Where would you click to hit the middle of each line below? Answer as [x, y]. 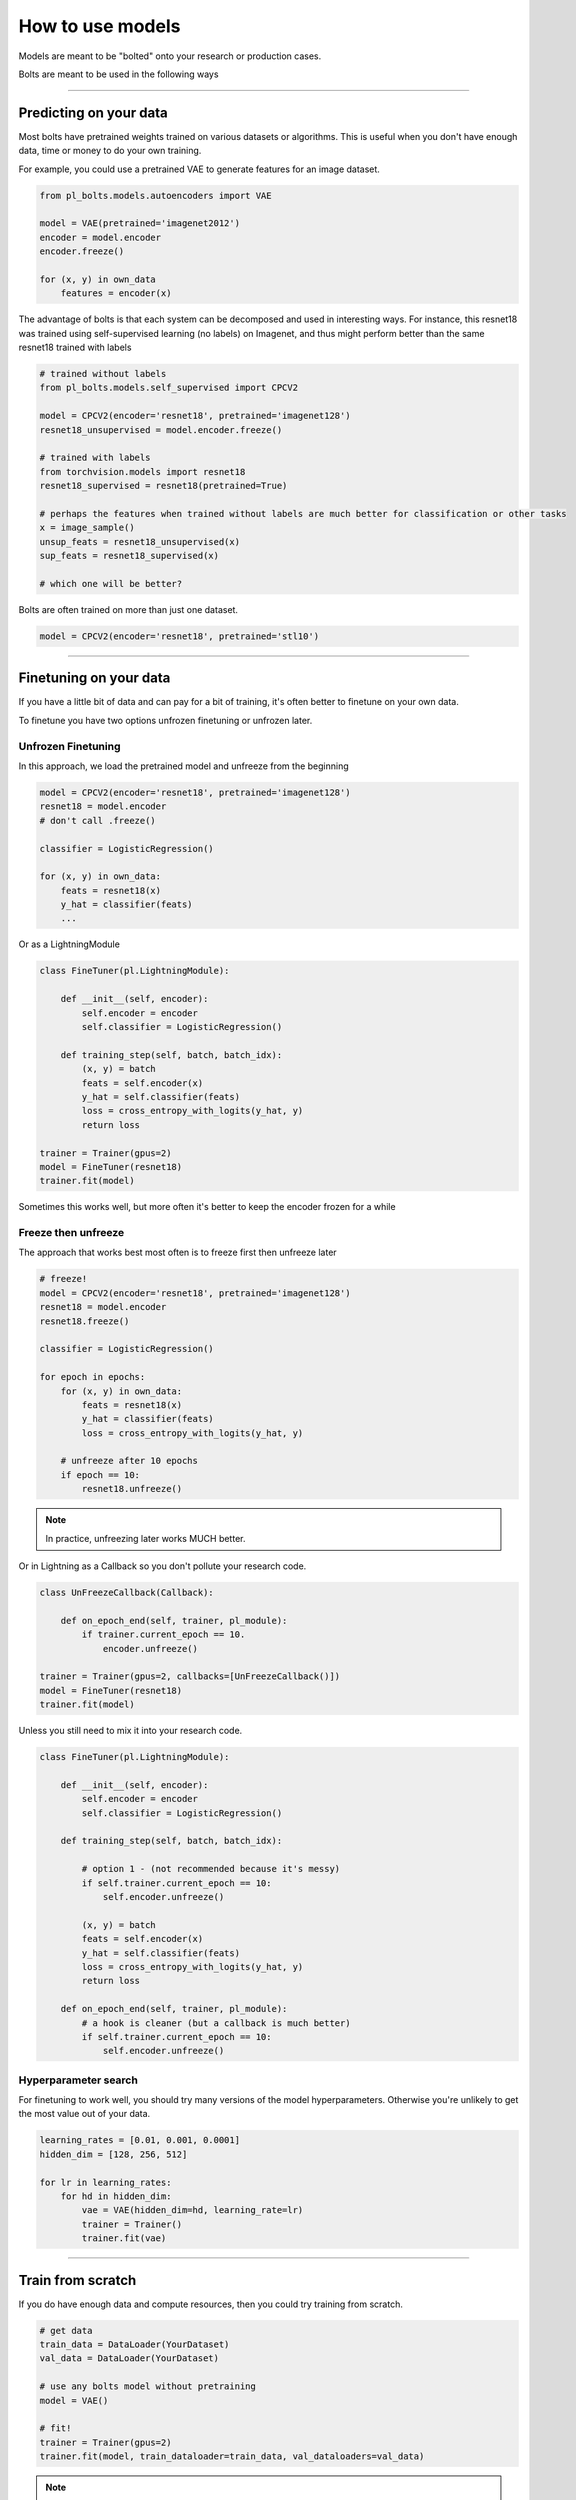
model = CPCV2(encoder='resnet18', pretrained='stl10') [179, 636]
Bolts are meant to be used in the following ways [118, 74]
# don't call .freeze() [98, 820]
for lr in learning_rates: [105, 2182]
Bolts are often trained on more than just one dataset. [128, 609]
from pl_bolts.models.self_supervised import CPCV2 [169, 388]
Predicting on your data [93, 112]
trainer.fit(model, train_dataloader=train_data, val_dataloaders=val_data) [232, 2456]
